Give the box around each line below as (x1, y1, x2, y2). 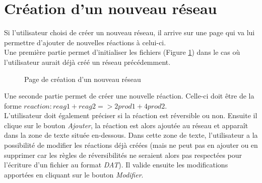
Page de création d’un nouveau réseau (24, 73, 141, 84)
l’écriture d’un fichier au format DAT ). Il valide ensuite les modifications (4, 159, 228, 170)
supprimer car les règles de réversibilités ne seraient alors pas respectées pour (4, 149, 242, 160)
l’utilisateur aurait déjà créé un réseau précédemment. (4, 56, 171, 67)
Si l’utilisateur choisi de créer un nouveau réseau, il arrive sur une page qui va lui (4, 27, 255, 38)
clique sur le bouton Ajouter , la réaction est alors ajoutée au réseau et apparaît (4, 120, 248, 130)
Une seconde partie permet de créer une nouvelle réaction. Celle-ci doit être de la (4, 90, 254, 101)
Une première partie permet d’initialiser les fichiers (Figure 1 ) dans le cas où (4, 47, 240, 57)
